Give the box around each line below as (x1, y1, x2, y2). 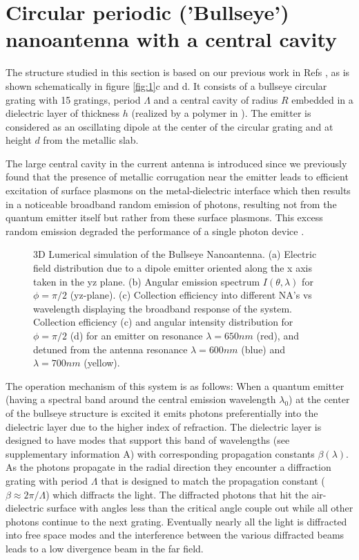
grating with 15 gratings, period (6, 92, 141, 106)
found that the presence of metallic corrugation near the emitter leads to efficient (6, 169, 349, 184)
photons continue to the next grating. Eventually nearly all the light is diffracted (6, 514, 347, 528)
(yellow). (84, 355, 120, 370)
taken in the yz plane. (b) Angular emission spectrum (33, 274, 260, 288)
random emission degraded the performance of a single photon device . (6, 223, 304, 238)
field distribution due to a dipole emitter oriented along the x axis (33, 261, 312, 275)
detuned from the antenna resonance (33, 342, 188, 356)
